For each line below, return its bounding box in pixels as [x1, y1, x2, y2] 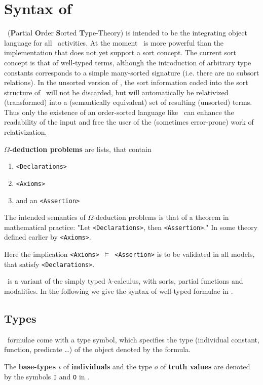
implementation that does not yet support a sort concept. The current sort [4, 47, 236, 58]
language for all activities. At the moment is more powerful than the [4, 37, 224, 48]
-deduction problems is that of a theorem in [93, 212, 229, 222]
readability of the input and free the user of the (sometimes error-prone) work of [4, 117, 254, 127]
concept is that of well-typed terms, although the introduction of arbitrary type [4, 57, 251, 67]
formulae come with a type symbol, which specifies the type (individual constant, [7, 334, 259, 344]
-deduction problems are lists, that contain [9, 143, 152, 154]
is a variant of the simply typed [7, 276, 105, 286]
